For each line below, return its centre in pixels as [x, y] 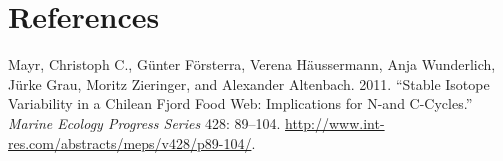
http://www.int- [335, 122]
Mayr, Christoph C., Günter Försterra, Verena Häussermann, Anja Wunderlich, [252, 64]
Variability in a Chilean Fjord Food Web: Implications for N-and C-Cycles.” [240, 103]
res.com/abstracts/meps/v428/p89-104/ [130, 142]
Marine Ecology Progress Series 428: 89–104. [144, 122]
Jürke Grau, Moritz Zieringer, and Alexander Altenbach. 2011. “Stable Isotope [249, 83]
